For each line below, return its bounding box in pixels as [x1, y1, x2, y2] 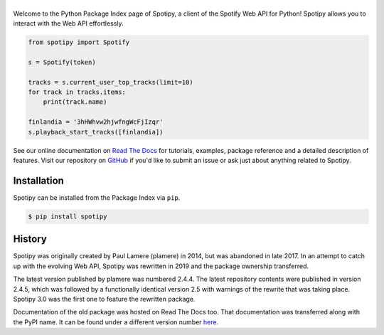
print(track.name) [43, 98, 107, 106]
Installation [13, 174, 64, 186]
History [13, 233, 48, 245]
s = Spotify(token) [28, 58, 96, 66]
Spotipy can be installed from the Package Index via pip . [13, 193, 181, 202]
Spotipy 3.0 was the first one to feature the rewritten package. [13, 294, 196, 303]
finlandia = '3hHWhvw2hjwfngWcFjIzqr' [28, 118, 164, 126]
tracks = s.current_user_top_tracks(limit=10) [28, 78, 193, 86]
